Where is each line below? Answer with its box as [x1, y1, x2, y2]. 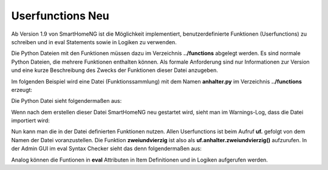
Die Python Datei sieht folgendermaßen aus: [11, 97, 122, 105]
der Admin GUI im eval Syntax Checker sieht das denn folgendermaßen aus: [11, 145, 202, 152]
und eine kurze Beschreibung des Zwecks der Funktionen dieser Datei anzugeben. [11, 67, 218, 74]
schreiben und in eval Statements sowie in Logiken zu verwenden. [11, 38, 177, 45]
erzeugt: [11, 86, 33, 93]
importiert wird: [11, 117, 50, 124]
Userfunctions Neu [11, 9, 109, 22]
